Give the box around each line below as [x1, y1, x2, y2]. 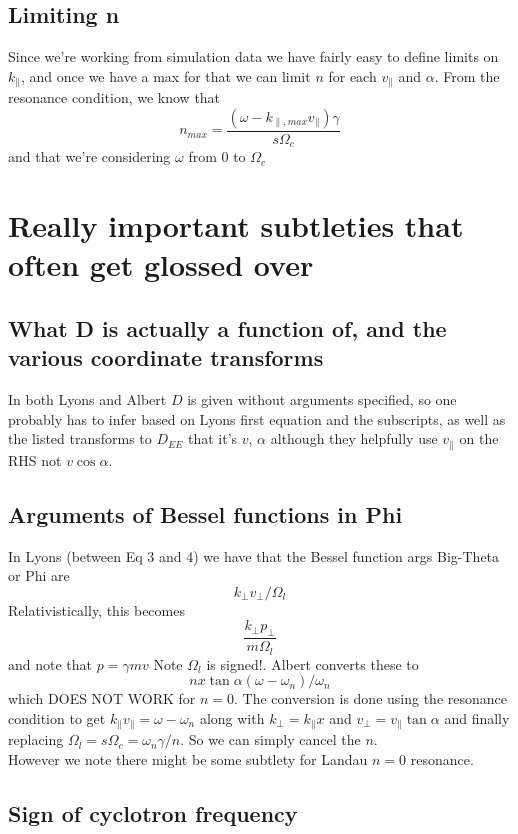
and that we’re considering [8, 146, 171, 167]
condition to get [8, 707, 106, 728]
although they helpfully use [270, 428, 438, 449]
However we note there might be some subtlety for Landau [8, 748, 368, 769]
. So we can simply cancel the [180, 729, 361, 750]
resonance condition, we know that [8, 87, 221, 108]
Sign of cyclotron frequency [8, 797, 298, 828]
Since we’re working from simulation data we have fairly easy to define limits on [8, 46, 499, 67]
